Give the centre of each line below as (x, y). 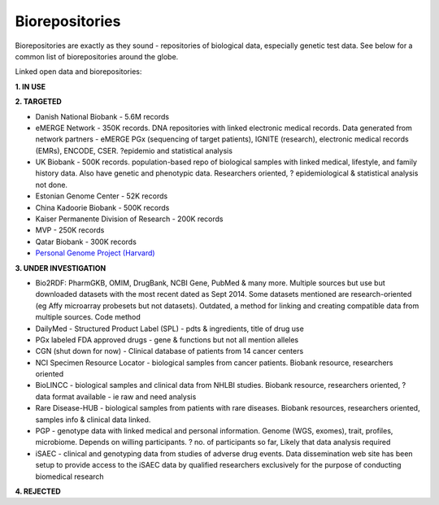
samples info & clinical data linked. (93, 420)
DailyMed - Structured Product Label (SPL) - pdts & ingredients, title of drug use (170, 329)
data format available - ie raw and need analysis (116, 396)
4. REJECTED (38, 491)
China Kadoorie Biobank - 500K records (102, 207)
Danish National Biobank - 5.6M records (102, 116)
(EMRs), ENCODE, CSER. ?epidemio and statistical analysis (134, 150)
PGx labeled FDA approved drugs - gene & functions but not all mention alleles (167, 340)
